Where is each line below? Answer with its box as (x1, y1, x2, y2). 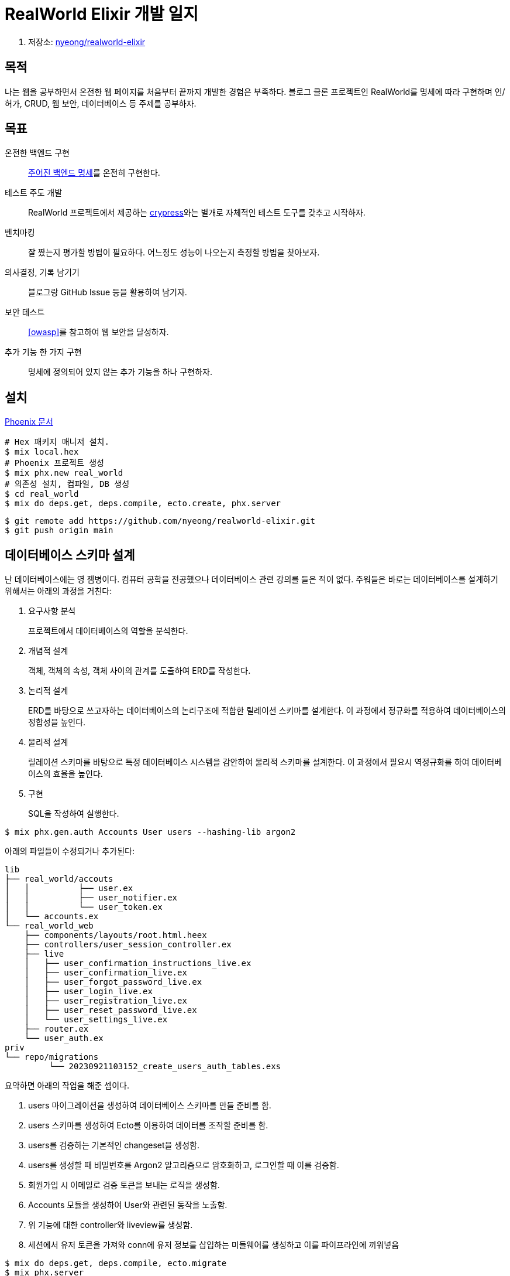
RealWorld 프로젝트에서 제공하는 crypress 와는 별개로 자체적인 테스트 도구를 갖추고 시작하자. (28, 207, 366, 218)
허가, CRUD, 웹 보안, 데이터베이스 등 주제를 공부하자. (5, 98, 197, 108)
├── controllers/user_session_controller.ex (24, 940, 232, 950)
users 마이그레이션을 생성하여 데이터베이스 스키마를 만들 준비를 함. (28, 1100, 271, 1111)
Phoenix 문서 (5, 417, 53, 427)
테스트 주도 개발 (5, 187, 63, 198)
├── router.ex (24, 1024, 89, 1034)
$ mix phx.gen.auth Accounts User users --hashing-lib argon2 (5, 827, 296, 837)
